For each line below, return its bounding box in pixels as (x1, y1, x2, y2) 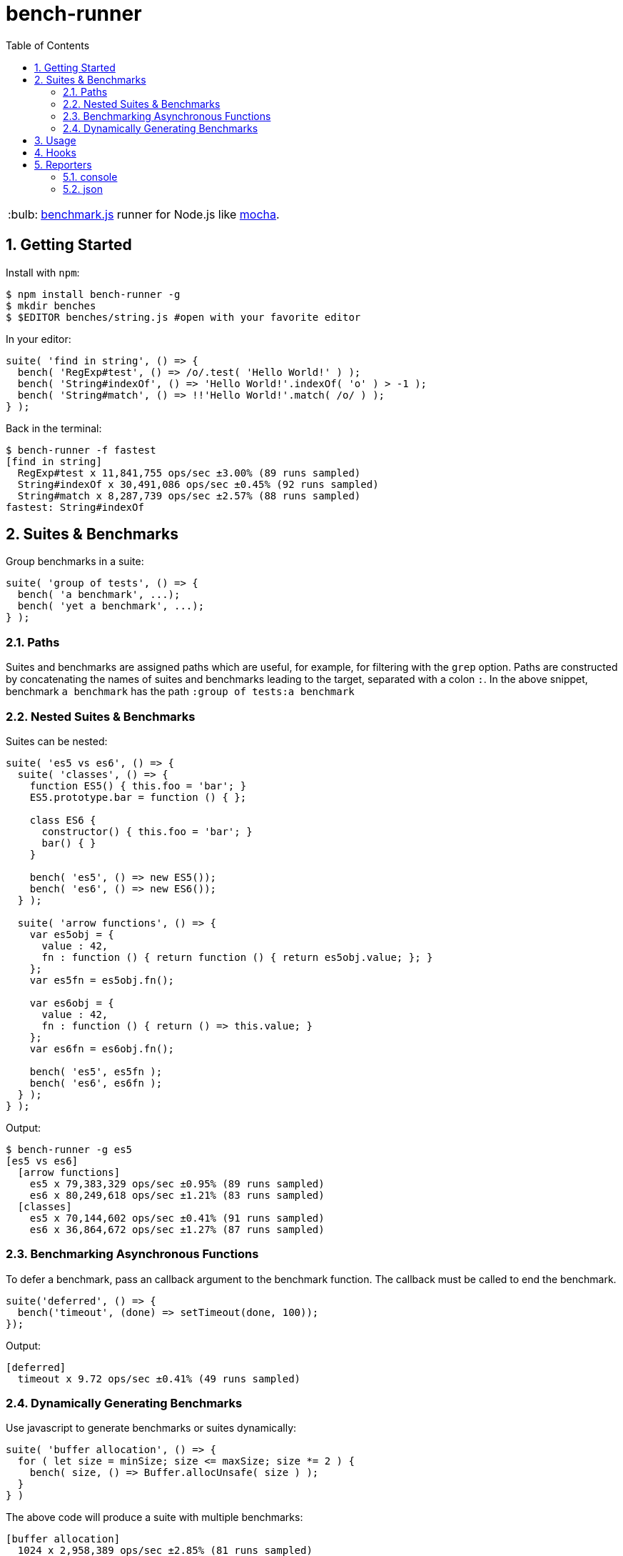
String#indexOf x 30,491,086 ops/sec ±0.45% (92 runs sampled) (17, 478, 379, 490)
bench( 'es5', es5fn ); (29, 1065, 163, 1077)
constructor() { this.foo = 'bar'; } (41, 825, 253, 837)
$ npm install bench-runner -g (6, 288, 181, 300)
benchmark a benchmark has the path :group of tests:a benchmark (6, 685, 355, 698)
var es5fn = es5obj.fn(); (29, 974, 175, 986)
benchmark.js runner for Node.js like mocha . (41, 206, 280, 221)
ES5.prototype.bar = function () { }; (29, 791, 247, 803)
